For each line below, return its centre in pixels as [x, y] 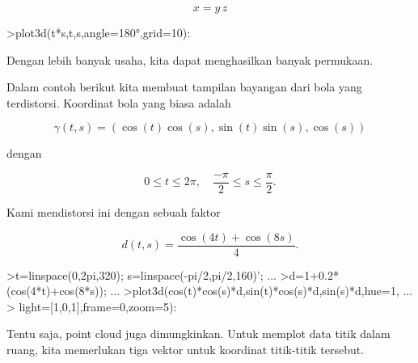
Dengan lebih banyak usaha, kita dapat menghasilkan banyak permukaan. [190, 59]
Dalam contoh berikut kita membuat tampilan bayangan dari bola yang [184, 87]
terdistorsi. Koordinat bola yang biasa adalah [119, 102]
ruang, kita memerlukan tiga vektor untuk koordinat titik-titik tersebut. [186, 350]
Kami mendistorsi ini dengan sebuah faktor [114, 212]
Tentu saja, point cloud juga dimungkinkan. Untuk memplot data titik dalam [198, 333]
